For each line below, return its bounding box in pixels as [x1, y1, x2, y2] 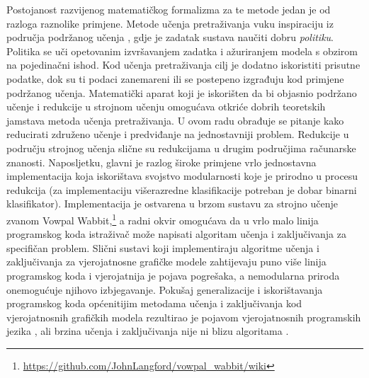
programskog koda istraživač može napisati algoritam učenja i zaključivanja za [6, 227, 346, 241]
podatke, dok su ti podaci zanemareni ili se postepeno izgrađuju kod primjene [6, 71, 344, 86]
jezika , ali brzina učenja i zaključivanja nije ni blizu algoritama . [6, 323, 289, 338]
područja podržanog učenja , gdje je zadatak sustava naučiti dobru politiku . [6, 30, 334, 45]
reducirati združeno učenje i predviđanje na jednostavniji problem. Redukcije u [6, 127, 349, 142]
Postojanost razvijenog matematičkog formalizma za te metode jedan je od [6, 2, 331, 16]
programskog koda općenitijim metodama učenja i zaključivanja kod [6, 296, 302, 311]
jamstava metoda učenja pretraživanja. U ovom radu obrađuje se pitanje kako [6, 113, 344, 127]
